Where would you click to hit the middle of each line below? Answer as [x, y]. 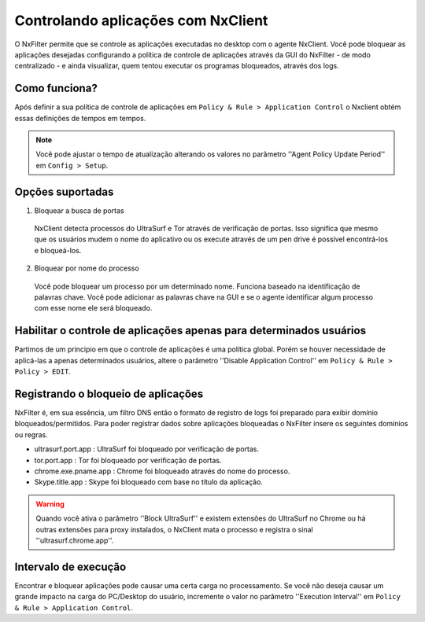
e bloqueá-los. [58, 250]
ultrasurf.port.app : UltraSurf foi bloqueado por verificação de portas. [147, 449]
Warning [50, 504]
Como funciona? [56, 88]
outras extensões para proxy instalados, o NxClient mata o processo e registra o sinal [175, 529]
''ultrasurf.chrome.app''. [75, 540]
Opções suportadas [64, 191]
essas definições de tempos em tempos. [80, 118]
